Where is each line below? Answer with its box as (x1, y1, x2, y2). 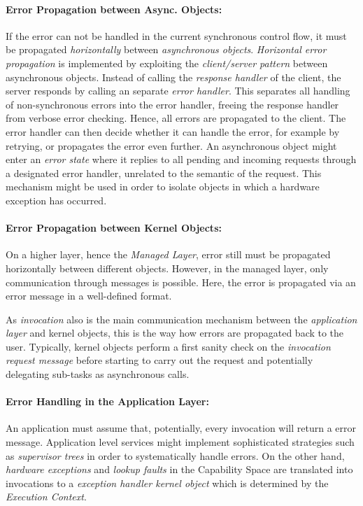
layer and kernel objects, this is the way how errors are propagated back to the (6, 325, 344, 340)
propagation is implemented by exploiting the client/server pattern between (6, 55, 328, 70)
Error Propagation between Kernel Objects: (6, 220, 222, 235)
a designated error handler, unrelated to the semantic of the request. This (6, 165, 322, 180)
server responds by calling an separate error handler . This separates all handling (6, 83, 350, 98)
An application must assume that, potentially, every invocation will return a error (6, 421, 357, 435)
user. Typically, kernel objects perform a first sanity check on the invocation (6, 339, 331, 353)
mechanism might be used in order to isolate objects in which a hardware (6, 179, 320, 194)
